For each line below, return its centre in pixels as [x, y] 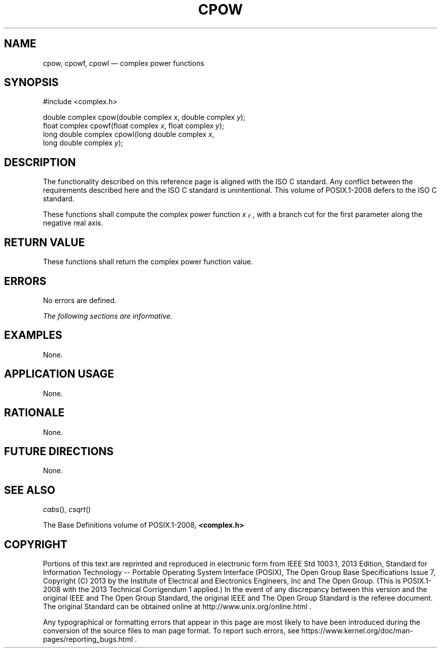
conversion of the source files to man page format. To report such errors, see [171, 631]
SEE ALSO [30, 490]
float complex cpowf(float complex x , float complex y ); [134, 126]
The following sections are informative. [108, 316]
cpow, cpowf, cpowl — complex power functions [124, 63]
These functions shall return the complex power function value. [148, 262]
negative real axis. [73, 223]
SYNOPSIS [31, 83]
